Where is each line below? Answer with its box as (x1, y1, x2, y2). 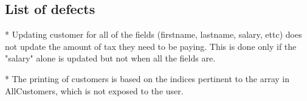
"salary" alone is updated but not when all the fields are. (5, 52, 216, 64)
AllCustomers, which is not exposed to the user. (5, 84, 184, 97)
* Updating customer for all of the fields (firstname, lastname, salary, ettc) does (5, 28, 302, 41)
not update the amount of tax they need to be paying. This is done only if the (5, 40, 297, 52)
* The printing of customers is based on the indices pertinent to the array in (5, 72, 290, 85)
